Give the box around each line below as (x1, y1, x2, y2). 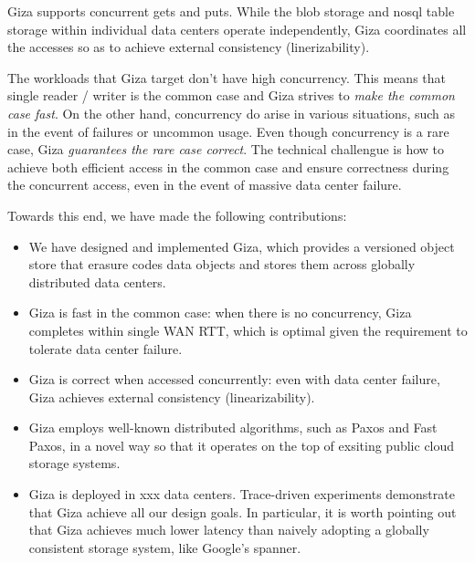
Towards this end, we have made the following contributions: (7, 205, 347, 224)
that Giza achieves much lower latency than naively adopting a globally (28, 520, 429, 539)
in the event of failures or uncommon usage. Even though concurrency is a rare (7, 121, 449, 141)
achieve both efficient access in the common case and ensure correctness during (7, 157, 449, 176)
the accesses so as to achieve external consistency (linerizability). (7, 37, 370, 57)
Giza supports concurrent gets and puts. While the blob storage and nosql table (7, 2, 455, 20)
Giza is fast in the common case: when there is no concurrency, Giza (28, 303, 412, 322)
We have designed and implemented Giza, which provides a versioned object (28, 236, 455, 255)
